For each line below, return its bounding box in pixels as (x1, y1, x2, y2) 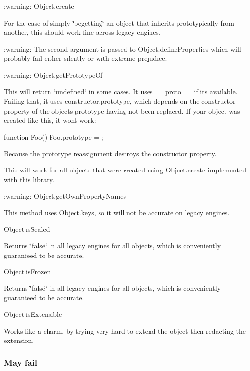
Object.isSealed (4, 224, 50, 234)
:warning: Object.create (4, 1, 74, 11)
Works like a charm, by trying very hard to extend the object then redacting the (4, 325, 246, 336)
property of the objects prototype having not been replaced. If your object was (4, 105, 240, 115)
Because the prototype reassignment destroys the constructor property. (4, 148, 217, 158)
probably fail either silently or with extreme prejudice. (4, 53, 167, 63)
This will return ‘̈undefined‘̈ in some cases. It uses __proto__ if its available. (4, 86, 238, 96)
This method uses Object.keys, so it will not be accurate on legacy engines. (4, 207, 230, 217)
